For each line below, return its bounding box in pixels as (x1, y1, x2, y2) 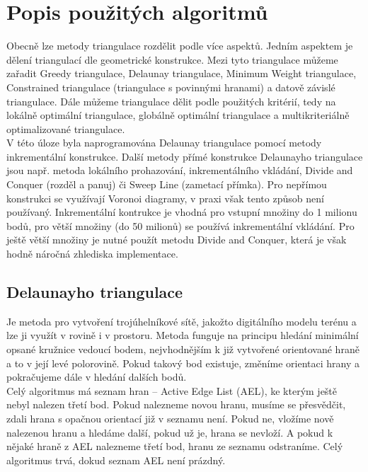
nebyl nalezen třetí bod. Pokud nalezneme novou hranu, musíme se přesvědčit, (6, 397, 346, 412)
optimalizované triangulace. (6, 121, 125, 136)
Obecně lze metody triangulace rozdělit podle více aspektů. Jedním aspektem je (6, 38, 353, 53)
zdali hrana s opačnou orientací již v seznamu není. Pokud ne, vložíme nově (6, 410, 334, 425)
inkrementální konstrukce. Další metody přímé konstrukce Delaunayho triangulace (6, 149, 363, 163)
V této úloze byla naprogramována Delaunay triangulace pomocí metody (6, 135, 322, 150)
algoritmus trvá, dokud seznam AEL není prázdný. (6, 452, 226, 467)
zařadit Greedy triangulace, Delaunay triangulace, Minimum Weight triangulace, (6, 66, 357, 81)
